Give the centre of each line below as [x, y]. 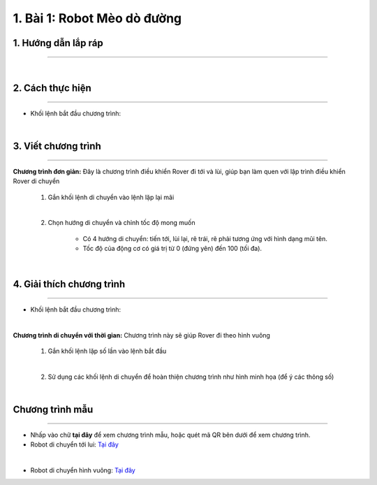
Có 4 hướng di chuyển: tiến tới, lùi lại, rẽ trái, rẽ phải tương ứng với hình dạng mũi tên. [205, 238]
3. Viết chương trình [57, 146]
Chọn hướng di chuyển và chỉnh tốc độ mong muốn [121, 223]
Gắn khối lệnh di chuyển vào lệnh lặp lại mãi [111, 197]
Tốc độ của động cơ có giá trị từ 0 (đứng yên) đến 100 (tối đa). [172, 249]
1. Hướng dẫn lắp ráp [58, 43]
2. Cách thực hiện [52, 88]
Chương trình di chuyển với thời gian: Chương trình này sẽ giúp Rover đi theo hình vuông [141, 335]
